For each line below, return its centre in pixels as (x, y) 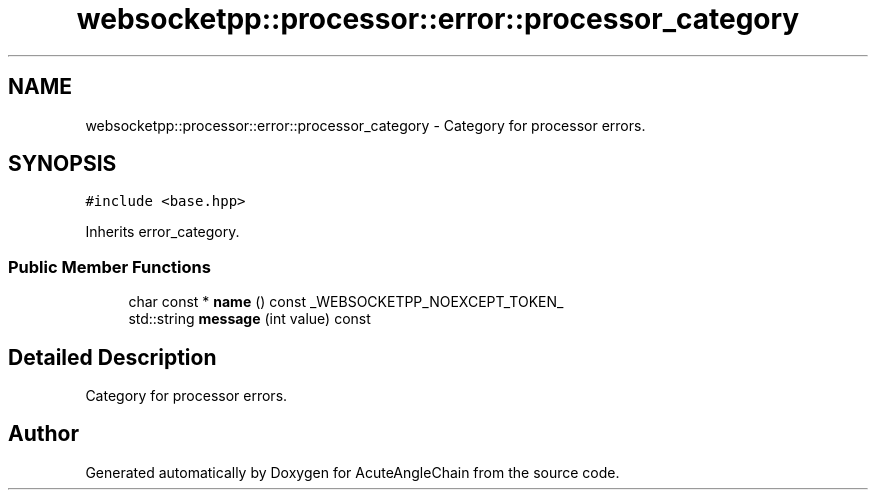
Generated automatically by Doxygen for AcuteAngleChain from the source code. (352, 472)
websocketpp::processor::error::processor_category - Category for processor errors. (365, 125)
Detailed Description (112, 357)
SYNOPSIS (62, 164)
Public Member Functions (109, 266)
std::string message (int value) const (249, 319)
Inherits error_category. (162, 232)
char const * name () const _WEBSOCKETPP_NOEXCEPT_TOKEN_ (346, 302)
